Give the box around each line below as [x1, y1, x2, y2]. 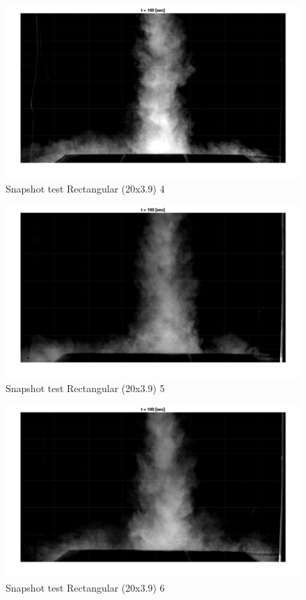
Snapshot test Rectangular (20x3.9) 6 [6, 580, 165, 595]
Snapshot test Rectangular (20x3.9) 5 [6, 380, 165, 395]
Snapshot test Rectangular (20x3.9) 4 [6, 181, 165, 195]
